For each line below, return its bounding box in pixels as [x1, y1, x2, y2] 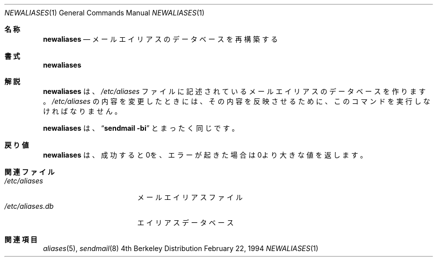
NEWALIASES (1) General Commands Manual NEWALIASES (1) [4, 8, 205, 17]
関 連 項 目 [4, 235, 37, 244]
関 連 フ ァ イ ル [4, 168, 55, 176]
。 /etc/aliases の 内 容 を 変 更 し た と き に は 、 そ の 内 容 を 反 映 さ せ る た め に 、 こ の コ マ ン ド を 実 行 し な [43, 97, 431, 105]
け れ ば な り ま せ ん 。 [43, 107, 122, 115]
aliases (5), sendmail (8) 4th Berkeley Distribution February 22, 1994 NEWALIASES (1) [43, 244, 318, 253]
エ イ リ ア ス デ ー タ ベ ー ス [137, 218, 234, 227]
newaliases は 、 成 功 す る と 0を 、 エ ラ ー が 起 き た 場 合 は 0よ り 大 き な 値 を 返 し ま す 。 [43, 151, 367, 159]
